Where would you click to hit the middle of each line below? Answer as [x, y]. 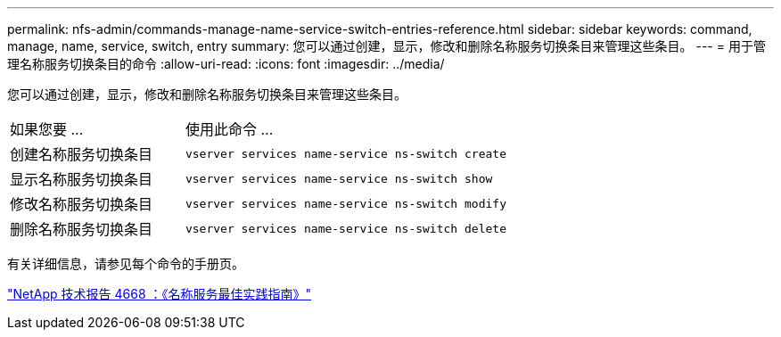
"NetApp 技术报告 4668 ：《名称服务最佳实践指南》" [160, 294]
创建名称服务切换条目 [82, 154]
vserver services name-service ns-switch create [345, 153]
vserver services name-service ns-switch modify [345, 203]
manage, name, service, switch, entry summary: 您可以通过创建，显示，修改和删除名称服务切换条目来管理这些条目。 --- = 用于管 [386, 46]
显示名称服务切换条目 [82, 179]
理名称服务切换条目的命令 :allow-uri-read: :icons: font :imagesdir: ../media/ [226, 64]
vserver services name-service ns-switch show [339, 178]
